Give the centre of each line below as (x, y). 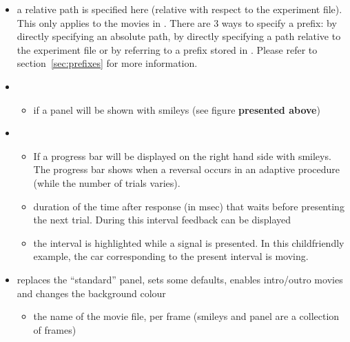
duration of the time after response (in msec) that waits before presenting (189, 206)
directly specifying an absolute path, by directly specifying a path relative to (179, 36)
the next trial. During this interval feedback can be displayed (162, 220)
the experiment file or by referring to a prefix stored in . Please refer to (167, 49)
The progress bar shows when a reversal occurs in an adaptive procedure (187, 169)
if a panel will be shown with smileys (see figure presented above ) (177, 109)
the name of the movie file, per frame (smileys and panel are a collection (186, 316)
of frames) (55, 329)
